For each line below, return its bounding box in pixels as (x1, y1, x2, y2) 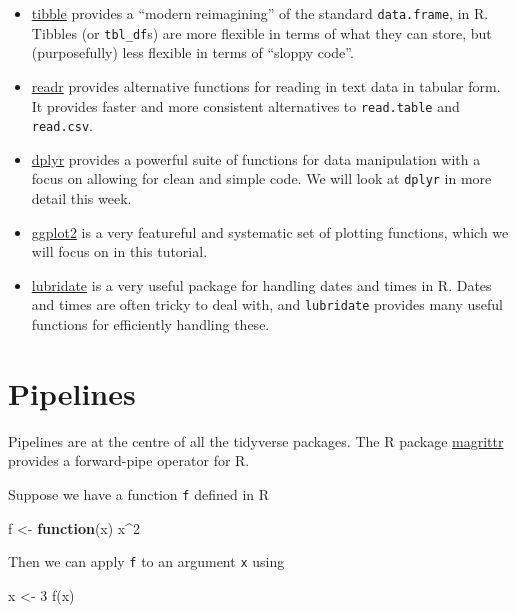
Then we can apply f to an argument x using (8, 551, 285, 572)
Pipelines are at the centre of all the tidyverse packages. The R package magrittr (8, 430, 504, 451)
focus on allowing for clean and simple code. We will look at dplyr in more (31, 168, 492, 189)
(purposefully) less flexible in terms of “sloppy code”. (31, 42, 354, 63)
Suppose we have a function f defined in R (8, 484, 270, 504)
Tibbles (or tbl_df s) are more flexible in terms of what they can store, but (31, 22, 492, 43)
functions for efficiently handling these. (31, 314, 270, 335)
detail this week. (31, 188, 132, 209)
